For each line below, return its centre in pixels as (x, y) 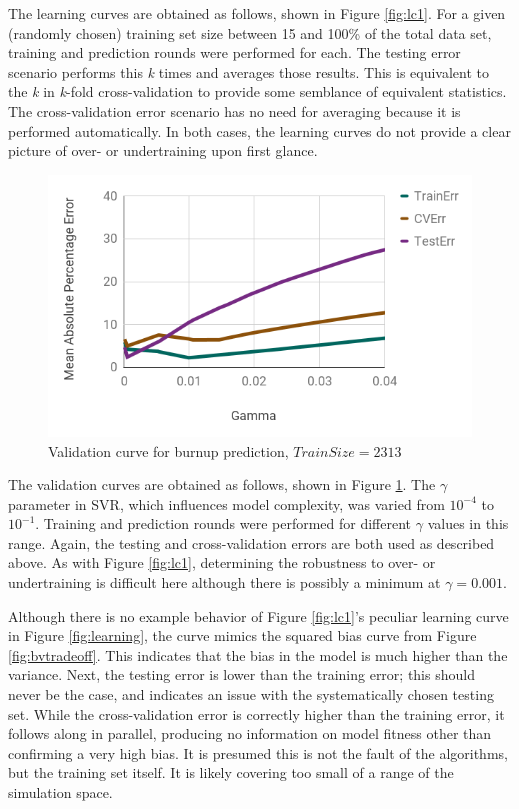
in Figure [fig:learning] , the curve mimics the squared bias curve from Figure (242, 635)
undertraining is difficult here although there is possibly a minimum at (224, 582)
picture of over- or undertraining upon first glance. (163, 150)
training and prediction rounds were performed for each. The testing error (234, 52)
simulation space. (60, 792)
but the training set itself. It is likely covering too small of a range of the (231, 772)
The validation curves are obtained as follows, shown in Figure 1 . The (222, 484)
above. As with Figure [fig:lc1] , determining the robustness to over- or (222, 562)
